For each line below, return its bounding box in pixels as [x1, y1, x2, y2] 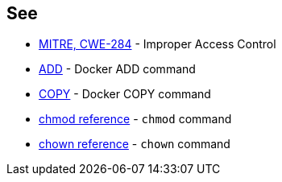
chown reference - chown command [39, 137, 230, 151]
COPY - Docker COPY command [39, 87, 211, 101]
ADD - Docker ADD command [39, 62, 196, 77]
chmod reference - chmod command [39, 112, 232, 126]
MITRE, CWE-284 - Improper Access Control [39, 37, 276, 52]
